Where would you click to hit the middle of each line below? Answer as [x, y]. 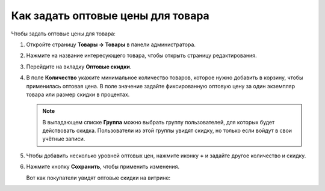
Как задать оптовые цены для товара [110, 16]
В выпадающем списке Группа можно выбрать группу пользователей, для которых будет [159, 122]
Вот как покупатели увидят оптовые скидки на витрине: [98, 178]
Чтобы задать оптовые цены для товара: [63, 34]
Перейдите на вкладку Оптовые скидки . [79, 67]
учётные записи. [64, 139]
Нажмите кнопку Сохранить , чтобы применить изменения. [103, 167]
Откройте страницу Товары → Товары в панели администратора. [111, 44]
